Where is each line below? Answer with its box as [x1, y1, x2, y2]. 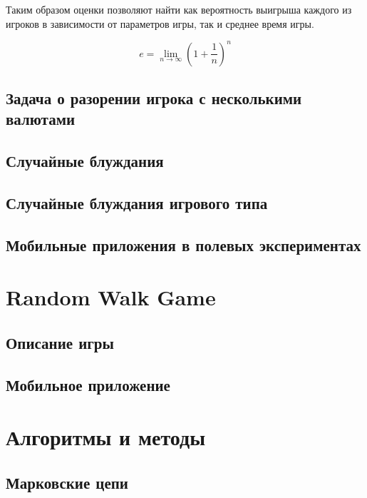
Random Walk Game [6, 283, 216, 312]
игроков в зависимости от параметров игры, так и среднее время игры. [6, 16, 314, 31]
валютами [6, 108, 76, 130]
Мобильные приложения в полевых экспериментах [6, 233, 361, 255]
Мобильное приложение [6, 373, 170, 395]
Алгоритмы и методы [6, 422, 206, 452]
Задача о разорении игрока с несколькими [6, 87, 302, 109]
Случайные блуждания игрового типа [6, 192, 268, 214]
